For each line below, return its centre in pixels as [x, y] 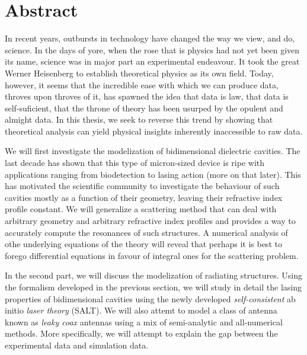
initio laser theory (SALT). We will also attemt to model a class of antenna [141, 310]
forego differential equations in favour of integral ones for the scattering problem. [152, 255]
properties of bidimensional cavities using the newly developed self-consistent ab [150, 298]
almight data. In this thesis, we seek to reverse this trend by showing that [139, 119]
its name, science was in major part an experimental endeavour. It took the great [152, 61]
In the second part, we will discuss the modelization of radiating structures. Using [153, 275]
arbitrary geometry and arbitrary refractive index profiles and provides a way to [150, 221]
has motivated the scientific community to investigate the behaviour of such [142, 186]
